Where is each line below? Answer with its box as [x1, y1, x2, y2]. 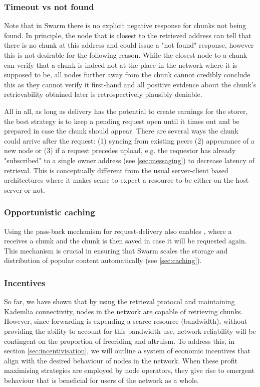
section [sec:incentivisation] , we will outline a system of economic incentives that [4, 345, 250, 356]
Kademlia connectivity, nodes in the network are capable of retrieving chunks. [4, 306, 243, 316]
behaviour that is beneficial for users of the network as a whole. [4, 374, 199, 385]
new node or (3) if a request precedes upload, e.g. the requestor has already [4, 145, 236, 156]
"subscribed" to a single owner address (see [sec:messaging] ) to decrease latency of [4, 155, 254, 165]
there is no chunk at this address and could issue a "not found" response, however [4, 40, 254, 50]
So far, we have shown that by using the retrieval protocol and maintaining [4, 296, 235, 307]
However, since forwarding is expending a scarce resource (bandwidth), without [4, 316, 247, 326]
